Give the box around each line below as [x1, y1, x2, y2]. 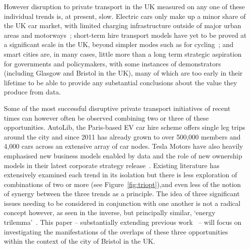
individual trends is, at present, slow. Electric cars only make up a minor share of [4, 11, 246, 21]
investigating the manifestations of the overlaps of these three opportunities [4, 226, 228, 236]
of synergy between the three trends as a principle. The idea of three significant [4, 188, 240, 199]
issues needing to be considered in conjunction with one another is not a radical [4, 198, 241, 208]
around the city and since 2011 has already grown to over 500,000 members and [4, 131, 241, 141]
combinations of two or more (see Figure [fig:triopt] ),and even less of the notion [4, 179, 241, 189]
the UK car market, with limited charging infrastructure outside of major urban [4, 20, 241, 31]
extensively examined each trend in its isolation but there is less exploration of [4, 170, 237, 180]
